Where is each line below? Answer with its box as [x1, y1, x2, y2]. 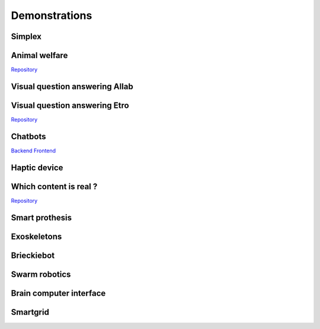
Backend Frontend [11, 147, 56, 154]
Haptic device [11, 162, 63, 173]
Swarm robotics [11, 269, 71, 279]
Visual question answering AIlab [11, 81, 133, 91]
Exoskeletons [11, 231, 62, 241]
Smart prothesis [11, 212, 72, 222]
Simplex [11, 31, 41, 41]
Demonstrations [11, 9, 92, 22]
